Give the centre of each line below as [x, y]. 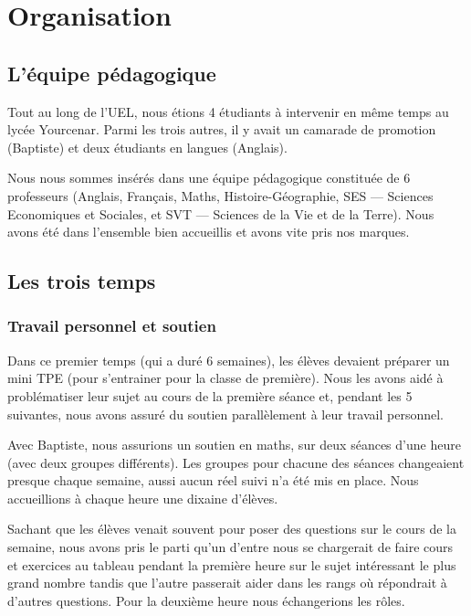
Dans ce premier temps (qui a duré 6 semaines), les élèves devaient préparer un [229, 360]
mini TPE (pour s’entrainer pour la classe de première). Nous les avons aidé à [225, 378]
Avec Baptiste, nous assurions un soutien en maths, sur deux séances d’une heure [234, 445]
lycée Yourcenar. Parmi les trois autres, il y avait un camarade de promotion [222, 129]
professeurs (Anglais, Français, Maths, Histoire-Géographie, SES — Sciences [220, 195]
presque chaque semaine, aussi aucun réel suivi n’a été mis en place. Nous [213, 480]
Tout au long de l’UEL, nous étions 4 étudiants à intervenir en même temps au [228, 111]
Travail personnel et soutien [112, 326]
